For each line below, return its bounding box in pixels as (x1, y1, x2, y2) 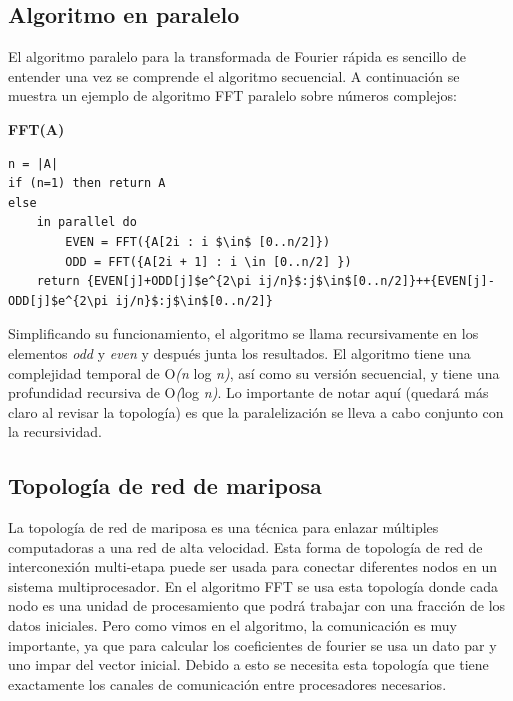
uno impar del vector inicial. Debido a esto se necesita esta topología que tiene (8, 654, 489, 675)
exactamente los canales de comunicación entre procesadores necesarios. (8, 673, 447, 694)
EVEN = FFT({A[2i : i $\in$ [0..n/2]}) (65, 234, 331, 249)
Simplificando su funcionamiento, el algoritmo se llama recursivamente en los (8, 323, 479, 344)
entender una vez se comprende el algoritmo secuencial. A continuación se (8, 65, 460, 86)
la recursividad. (8, 421, 102, 442)
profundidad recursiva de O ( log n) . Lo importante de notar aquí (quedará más (8, 382, 489, 403)
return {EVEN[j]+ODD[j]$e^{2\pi (36, 274, 252, 289)
